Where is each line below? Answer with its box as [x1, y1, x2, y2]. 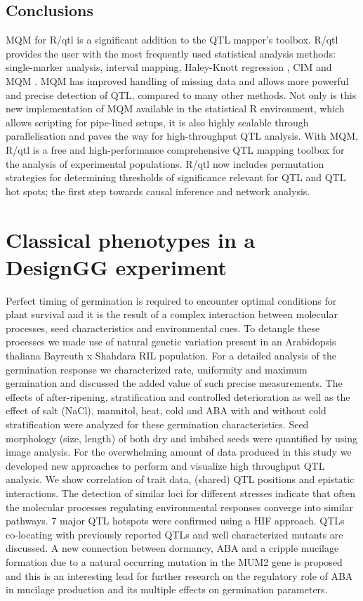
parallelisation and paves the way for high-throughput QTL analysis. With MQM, [6, 128, 358, 143]
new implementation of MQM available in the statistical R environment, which [6, 101, 345, 116]
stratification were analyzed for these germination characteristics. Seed [6, 416, 309, 431]
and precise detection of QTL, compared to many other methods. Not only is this [6, 87, 357, 102]
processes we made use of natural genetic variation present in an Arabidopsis [6, 334, 336, 349]
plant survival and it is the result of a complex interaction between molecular [6, 307, 338, 322]
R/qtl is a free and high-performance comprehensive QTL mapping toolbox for [6, 142, 345, 157]
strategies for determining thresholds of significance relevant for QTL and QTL [6, 170, 346, 185]
